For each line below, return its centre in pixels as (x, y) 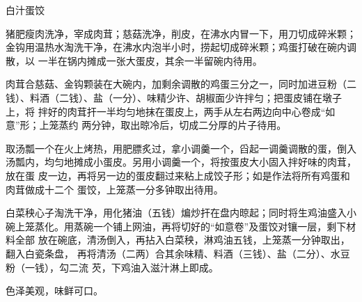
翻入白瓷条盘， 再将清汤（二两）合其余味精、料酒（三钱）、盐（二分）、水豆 (178, 253)
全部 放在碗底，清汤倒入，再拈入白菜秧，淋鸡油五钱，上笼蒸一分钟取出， (182, 240)
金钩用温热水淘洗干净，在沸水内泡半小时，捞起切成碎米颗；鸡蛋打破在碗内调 (181, 47)
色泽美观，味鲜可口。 (54, 291)
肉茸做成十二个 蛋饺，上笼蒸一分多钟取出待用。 (115, 189)
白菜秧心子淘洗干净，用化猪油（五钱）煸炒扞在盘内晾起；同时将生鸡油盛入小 (181, 213)
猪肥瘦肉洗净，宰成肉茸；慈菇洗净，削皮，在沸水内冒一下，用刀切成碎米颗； (181, 33)
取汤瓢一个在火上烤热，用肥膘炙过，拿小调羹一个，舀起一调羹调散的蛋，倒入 (181, 148)
